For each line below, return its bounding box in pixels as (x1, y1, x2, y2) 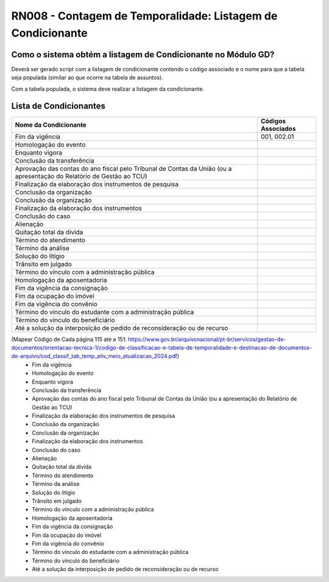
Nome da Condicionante (15, 121, 87, 129)
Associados (261, 124, 296, 133)
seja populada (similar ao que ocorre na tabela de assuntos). (11, 74, 164, 82)
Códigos (261, 116, 286, 125)
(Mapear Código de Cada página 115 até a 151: (11, 335, 127, 343)
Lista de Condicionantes (11, 101, 106, 111)
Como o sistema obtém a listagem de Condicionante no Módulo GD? (11, 49, 275, 60)
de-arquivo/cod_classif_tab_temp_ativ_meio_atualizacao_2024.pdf (11, 352, 178, 360)
